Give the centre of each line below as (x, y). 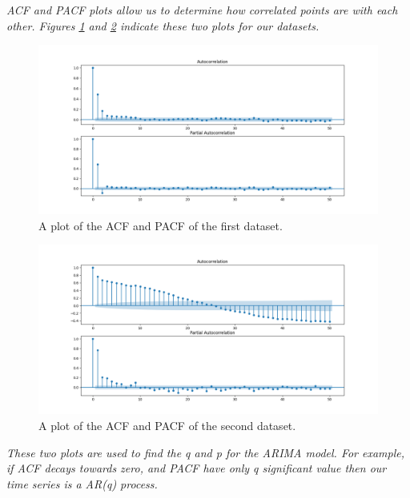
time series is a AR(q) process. (82, 483)
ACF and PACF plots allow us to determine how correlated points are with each (202, 10)
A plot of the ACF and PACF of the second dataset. (167, 425)
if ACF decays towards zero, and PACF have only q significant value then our (197, 468)
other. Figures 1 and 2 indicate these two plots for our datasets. (163, 25)
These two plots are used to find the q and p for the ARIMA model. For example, (206, 452)
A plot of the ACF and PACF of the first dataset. (161, 225)
